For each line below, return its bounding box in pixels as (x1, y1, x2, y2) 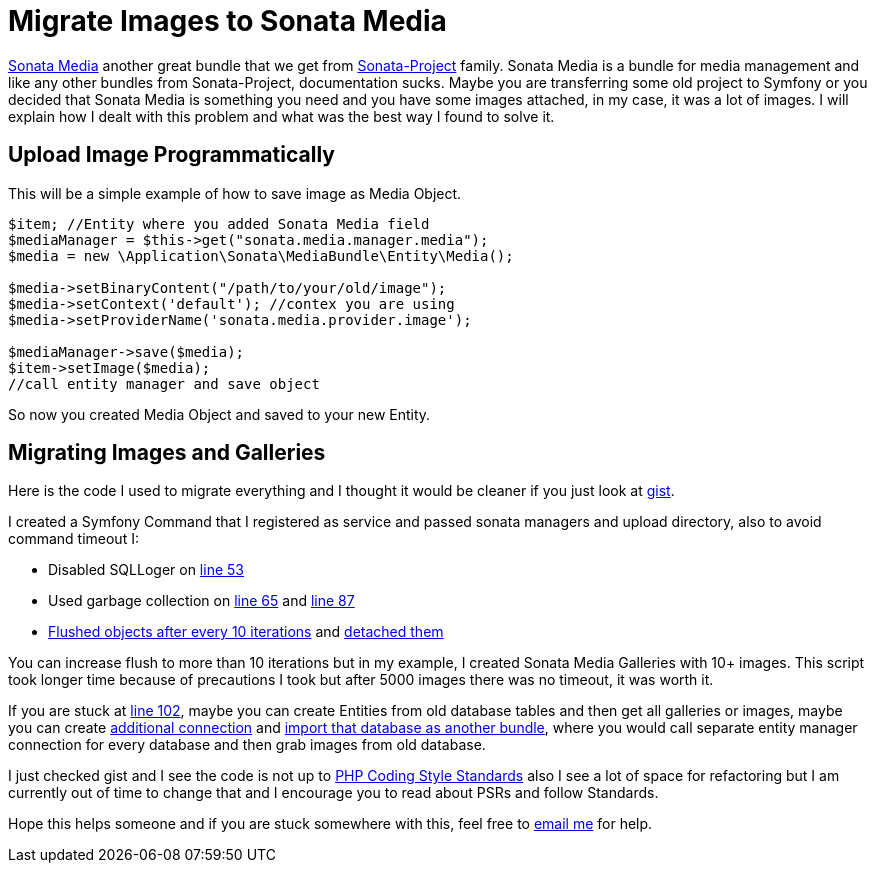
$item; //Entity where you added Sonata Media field (8, 215, 430, 232)
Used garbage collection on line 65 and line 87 (48, 592, 355, 610)
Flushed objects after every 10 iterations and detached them (48, 623, 444, 641)
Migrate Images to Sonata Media (8, 4, 447, 38)
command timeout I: (8, 530, 139, 548)
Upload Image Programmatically (8, 142, 335, 168)
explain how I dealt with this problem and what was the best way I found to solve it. (8, 107, 555, 125)
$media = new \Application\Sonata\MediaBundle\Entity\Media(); (8, 247, 514, 264)
